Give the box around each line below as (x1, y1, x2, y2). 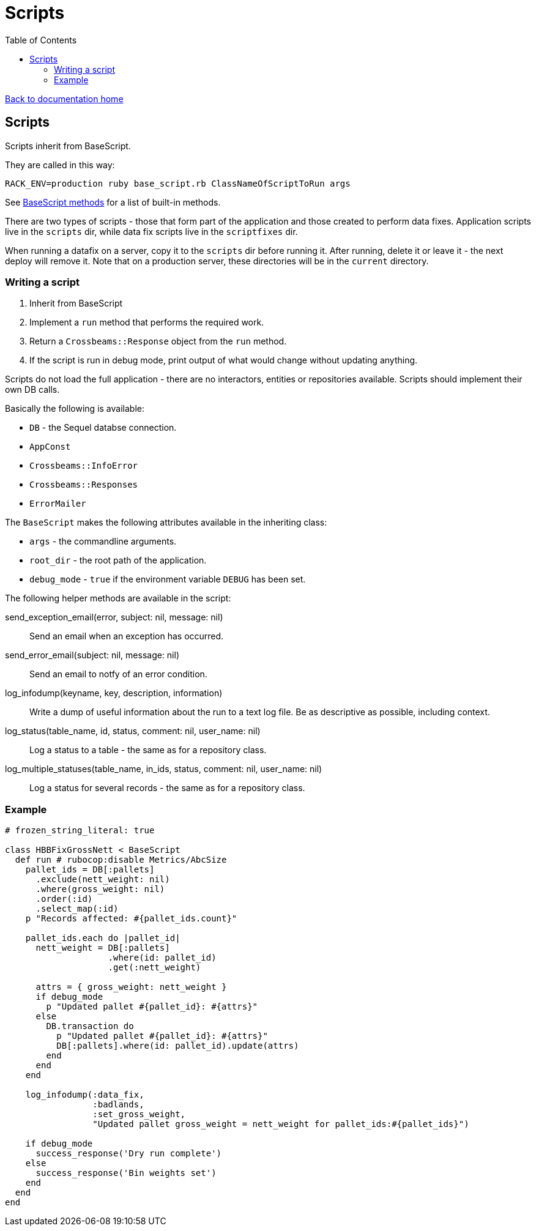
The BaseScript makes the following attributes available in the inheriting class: (5, 517, 327, 528)
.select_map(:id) (35, 904, 119, 914)
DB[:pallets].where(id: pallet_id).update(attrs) (56, 1041, 299, 1051)
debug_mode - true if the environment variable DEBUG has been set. (29, 574, 306, 585)
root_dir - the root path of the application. (29, 555, 207, 566)
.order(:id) (35, 894, 93, 904)
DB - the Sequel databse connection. (29, 422, 177, 433)
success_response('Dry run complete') (35, 1148, 222, 1159)
